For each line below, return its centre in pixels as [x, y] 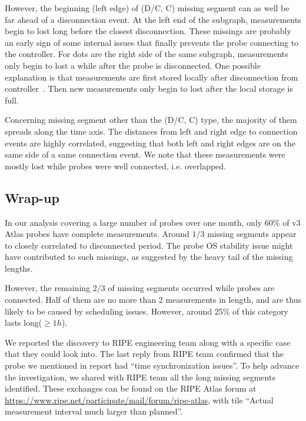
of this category [261, 311]
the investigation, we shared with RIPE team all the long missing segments [140, 377]
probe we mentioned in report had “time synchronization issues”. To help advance [152, 365]
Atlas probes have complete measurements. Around [97, 234]
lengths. [19, 268]
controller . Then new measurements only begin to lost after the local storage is [149, 88]
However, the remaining [48, 288]
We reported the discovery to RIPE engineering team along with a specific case [148, 342]
